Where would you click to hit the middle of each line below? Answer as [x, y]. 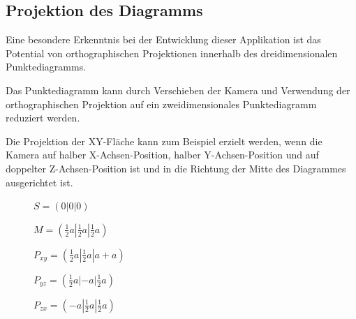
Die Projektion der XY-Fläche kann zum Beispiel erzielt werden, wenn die [164, 141]
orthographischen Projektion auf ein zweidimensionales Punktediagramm [161, 104]
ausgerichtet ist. [39, 182]
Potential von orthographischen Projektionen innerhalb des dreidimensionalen [172, 53]
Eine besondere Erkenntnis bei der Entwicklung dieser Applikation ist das [163, 39]
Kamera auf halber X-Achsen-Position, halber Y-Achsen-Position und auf [162, 155]
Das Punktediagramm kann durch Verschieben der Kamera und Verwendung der [178, 90]
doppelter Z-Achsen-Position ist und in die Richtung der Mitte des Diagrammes [176, 168]
